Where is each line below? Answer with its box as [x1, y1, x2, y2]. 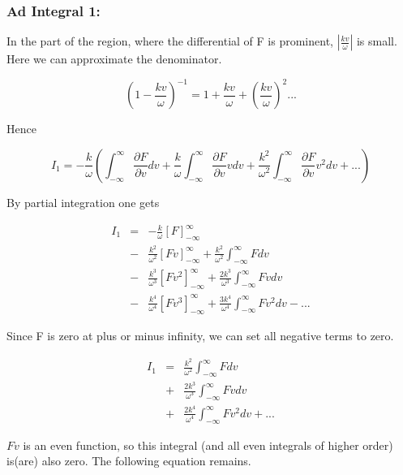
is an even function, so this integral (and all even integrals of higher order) [23, 436, 393, 453]
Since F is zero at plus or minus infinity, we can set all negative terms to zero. [6, 327, 394, 344]
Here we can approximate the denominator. [6, 50, 222, 67]
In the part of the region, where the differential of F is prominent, [6, 32, 333, 50]
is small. [356, 32, 397, 50]
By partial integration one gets [6, 193, 160, 210]
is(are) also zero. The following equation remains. [6, 452, 251, 469]
